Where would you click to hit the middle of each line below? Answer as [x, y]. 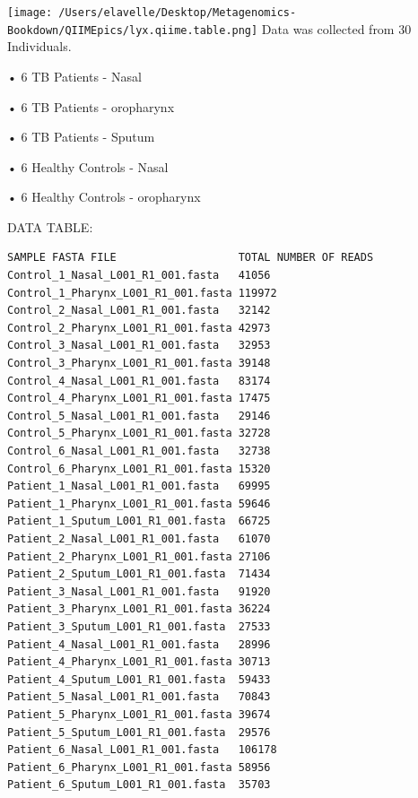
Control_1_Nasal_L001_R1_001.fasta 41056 [139, 276]
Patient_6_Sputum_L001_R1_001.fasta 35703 [139, 785]
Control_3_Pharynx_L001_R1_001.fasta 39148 [139, 364]
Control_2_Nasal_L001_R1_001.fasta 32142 [139, 311]
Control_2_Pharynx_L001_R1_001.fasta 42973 [139, 328]
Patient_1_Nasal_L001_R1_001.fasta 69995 [139, 486]
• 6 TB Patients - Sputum [81, 137]
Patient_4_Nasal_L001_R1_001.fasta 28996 [139, 644]
